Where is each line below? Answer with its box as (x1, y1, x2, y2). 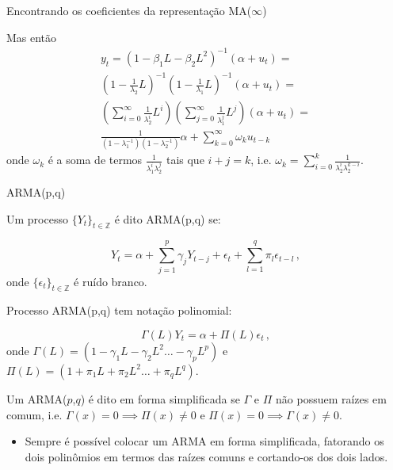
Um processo (6, 210, 68, 227)
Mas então (6, 29, 57, 45)
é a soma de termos (48, 151, 143, 168)
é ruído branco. (74, 273, 147, 289)
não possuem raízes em (276, 390, 387, 407)
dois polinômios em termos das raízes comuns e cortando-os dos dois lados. (25, 448, 388, 464)
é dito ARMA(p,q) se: (114, 210, 221, 227)
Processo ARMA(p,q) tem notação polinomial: (6, 302, 232, 319)
